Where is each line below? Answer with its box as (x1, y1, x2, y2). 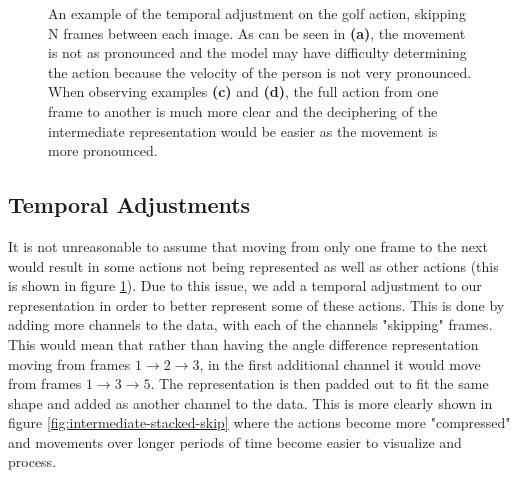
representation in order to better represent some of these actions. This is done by (8, 294, 505, 315)
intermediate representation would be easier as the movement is (48, 120, 438, 141)
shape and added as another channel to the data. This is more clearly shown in (8, 392, 493, 413)
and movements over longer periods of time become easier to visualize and (8, 431, 462, 452)
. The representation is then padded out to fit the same (150, 373, 489, 394)
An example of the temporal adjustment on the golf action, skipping (48, 3, 466, 23)
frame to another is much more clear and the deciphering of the (48, 100, 438, 121)
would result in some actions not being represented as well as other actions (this (8, 255, 499, 276)
